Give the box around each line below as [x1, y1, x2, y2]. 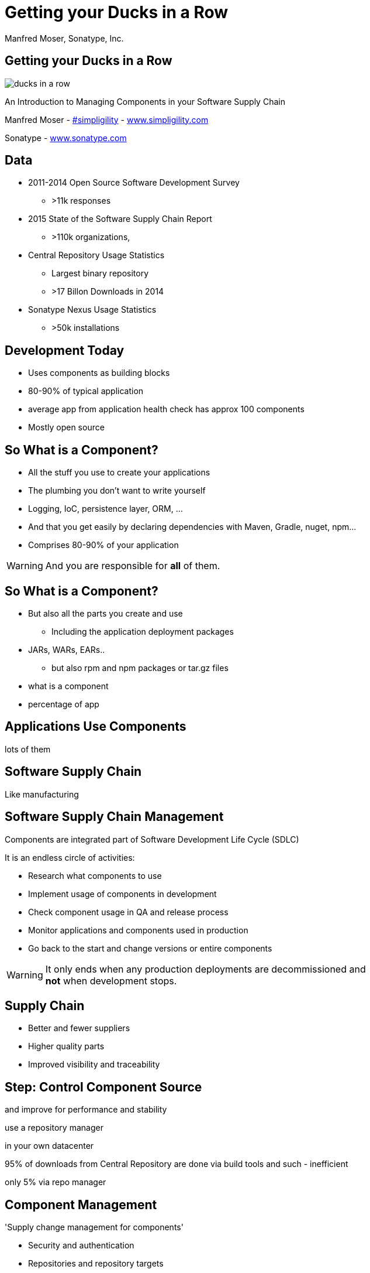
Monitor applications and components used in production [28, 925, 248, 935]
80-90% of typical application [28, 386, 144, 396]
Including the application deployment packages [51, 626, 234, 636]
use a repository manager [5, 1123, 103, 1133]
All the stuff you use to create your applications [28, 467, 210, 478]
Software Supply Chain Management [5, 809, 224, 824]
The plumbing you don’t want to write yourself [28, 485, 206, 496]
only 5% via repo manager [5, 1177, 106, 1188]
